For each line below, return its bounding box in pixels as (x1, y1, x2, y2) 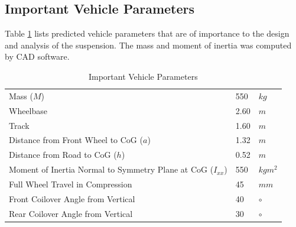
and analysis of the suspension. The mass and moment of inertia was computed (5, 38, 292, 51)
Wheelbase (9, 104, 48, 116)
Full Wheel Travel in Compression (9, 177, 132, 190)
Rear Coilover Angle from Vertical (9, 207, 133, 219)
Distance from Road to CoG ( (9, 148, 117, 161)
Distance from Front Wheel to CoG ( (9, 134, 143, 146)
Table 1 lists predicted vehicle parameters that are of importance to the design (5, 27, 290, 40)
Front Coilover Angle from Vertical (9, 192, 135, 205)
